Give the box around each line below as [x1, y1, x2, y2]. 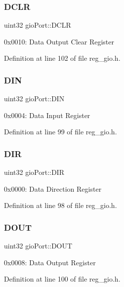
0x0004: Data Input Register [4, 110, 90, 120]
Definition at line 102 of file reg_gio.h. [4, 53, 121, 63]
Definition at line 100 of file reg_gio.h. [4, 274, 121, 284]
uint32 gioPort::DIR [4, 167, 64, 177]
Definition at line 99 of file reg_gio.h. [4, 126, 117, 137]
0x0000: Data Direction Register [4, 183, 102, 194]
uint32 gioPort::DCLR [4, 20, 71, 30]
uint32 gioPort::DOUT [4, 241, 73, 251]
